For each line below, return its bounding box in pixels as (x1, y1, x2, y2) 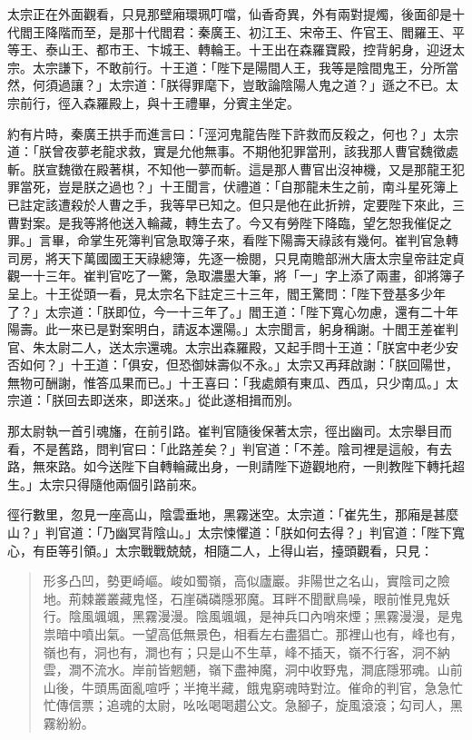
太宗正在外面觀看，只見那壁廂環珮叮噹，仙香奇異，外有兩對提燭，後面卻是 (7, 5, 452, 23)
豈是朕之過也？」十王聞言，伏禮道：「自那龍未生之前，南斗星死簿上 (57, 177, 458, 196)
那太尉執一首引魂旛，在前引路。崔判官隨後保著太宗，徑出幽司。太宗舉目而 (7, 421, 452, 440)
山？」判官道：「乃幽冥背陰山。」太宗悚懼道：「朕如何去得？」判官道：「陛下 (7, 523, 452, 542)
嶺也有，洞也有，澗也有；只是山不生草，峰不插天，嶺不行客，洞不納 (43, 642, 450, 661)
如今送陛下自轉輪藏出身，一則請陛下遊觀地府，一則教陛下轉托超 (83, 457, 465, 476)
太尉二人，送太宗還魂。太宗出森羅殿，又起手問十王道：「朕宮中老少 (44, 337, 446, 356)
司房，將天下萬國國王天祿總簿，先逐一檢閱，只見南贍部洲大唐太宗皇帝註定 (7, 248, 452, 267)
